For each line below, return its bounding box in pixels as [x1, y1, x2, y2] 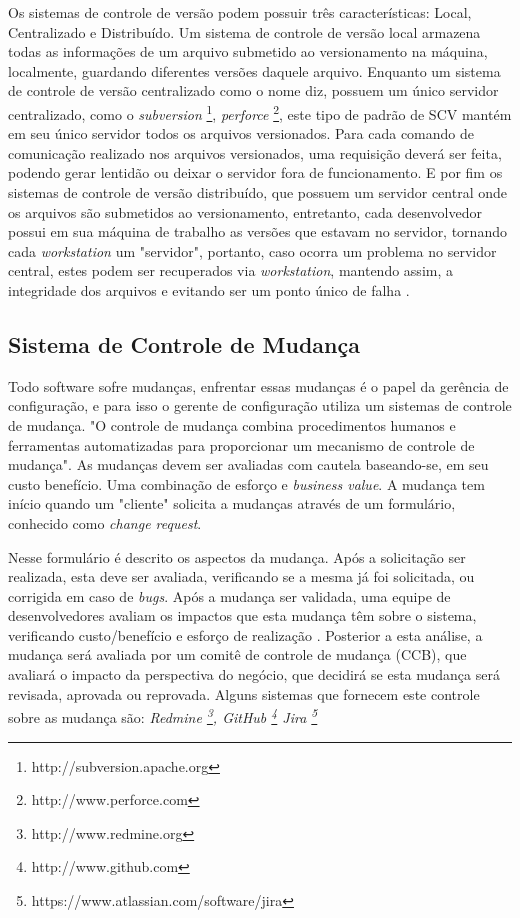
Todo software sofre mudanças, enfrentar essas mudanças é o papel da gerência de [8, 375, 509, 396]
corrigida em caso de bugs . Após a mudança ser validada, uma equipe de [8, 585, 451, 606]
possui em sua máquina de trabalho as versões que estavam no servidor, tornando [8, 221, 507, 242]
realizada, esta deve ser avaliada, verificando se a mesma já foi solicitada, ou [8, 566, 475, 587]
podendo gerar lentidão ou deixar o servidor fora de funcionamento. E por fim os [8, 162, 503, 183]
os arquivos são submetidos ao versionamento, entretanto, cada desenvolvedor [8, 201, 482, 222]
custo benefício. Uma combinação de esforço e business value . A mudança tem [8, 473, 485, 494]
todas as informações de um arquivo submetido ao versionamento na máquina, [8, 41, 488, 62]
